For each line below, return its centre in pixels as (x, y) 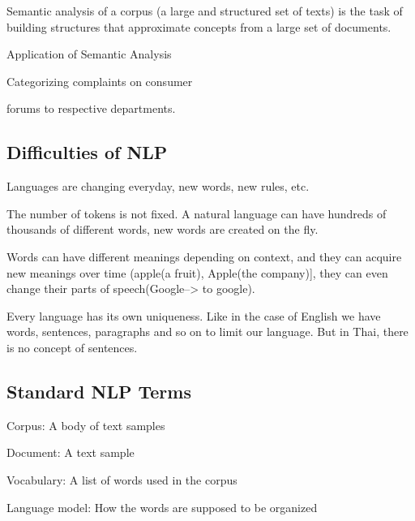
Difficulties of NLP (87, 152)
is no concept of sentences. (72, 347)
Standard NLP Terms (99, 391)
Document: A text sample (71, 452)
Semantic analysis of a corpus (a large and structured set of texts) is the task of (205, 11)
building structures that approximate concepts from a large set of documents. (199, 26)
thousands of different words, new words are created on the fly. (163, 229)
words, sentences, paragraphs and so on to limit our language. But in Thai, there (207, 332)
